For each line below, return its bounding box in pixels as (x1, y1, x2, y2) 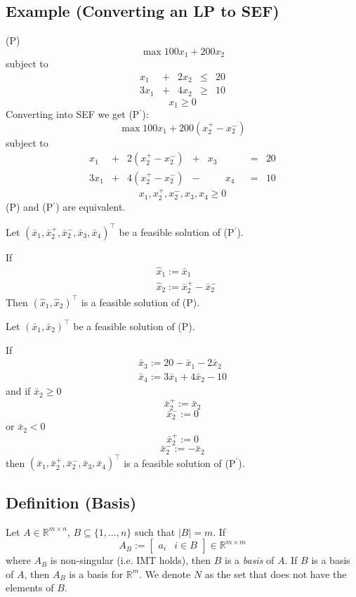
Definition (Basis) (6, 491, 137, 513)
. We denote (139, 566, 191, 581)
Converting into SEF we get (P (6, 107, 140, 122)
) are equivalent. (55, 199, 126, 214)
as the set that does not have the (204, 566, 347, 581)
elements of (6, 580, 54, 595)
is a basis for (69, 566, 124, 581)
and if (6, 383, 31, 398)
